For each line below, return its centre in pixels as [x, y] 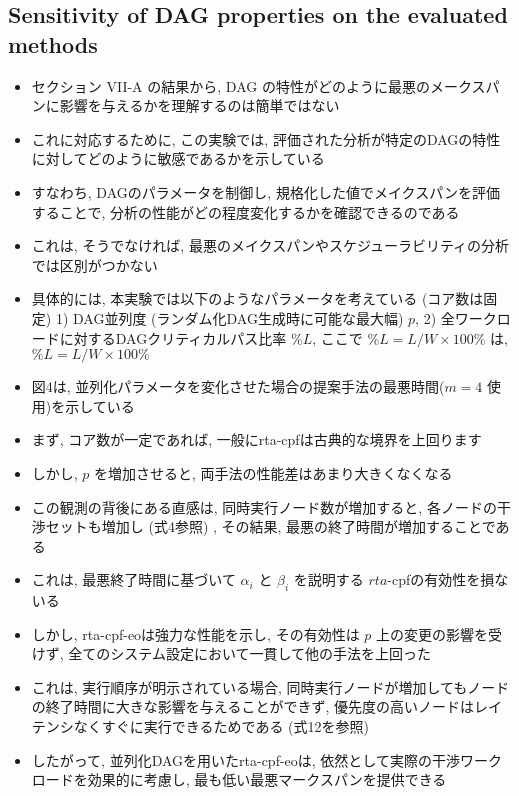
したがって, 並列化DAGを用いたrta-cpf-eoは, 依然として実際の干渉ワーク [266, 759]
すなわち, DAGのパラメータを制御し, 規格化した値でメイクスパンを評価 [265, 191]
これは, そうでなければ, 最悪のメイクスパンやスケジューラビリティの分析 [270, 245]
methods [53, 43]
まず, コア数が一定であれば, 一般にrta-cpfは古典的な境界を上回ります [256, 439]
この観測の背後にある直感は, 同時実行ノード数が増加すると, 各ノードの [264, 506]
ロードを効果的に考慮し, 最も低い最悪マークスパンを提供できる [239, 779]
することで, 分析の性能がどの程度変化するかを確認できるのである [245, 211]
